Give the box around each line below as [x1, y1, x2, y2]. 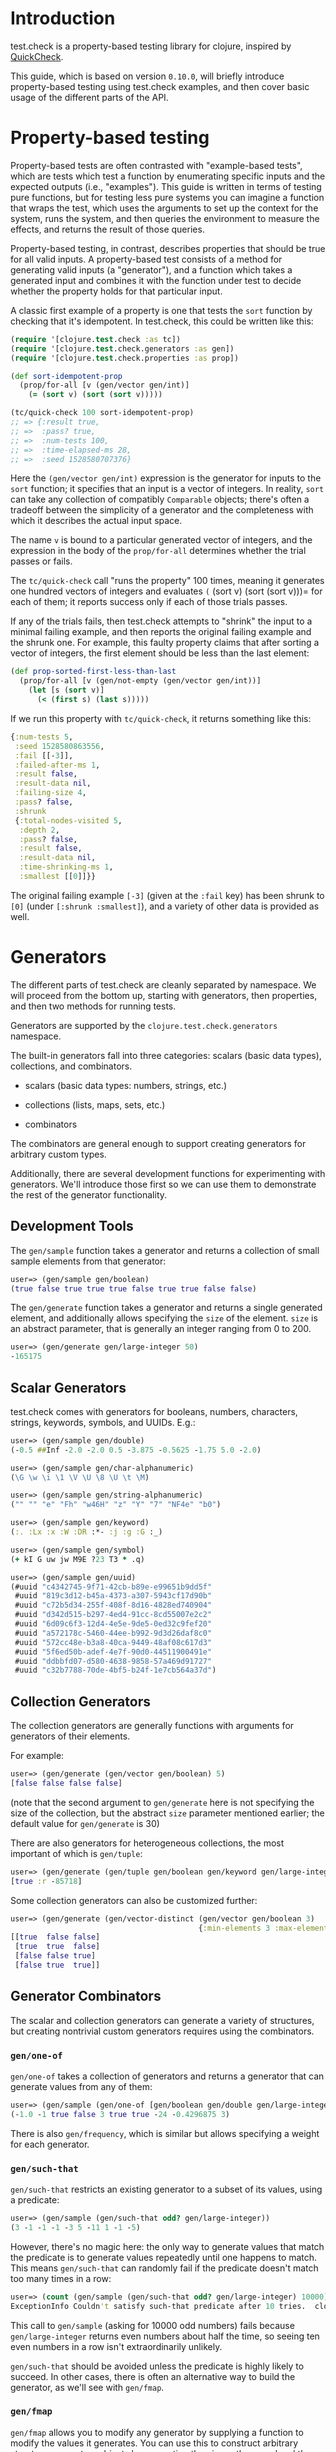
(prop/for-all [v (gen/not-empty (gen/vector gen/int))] [19, 676, 262, 686]
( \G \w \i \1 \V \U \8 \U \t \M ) [10, 1472, 150, 1482]
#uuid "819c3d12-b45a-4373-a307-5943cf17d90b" [14, 1591, 213, 1601]
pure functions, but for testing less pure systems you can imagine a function [10, 191, 325, 203]
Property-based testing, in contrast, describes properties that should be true [10, 242, 326, 254]
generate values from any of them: [10, 2080, 153, 2092]
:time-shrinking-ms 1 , [19, 862, 114, 872]
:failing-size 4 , [14, 788, 87, 798]
